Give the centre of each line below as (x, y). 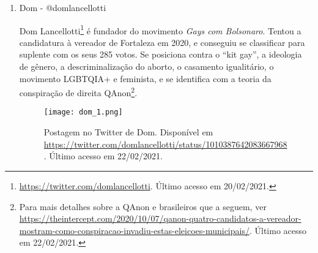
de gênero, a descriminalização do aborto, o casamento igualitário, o (146, 66)
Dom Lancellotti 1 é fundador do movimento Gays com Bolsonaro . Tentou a (160, 29)
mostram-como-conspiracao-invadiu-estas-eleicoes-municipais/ (134, 230)
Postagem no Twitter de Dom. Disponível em (128, 132)
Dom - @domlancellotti (63, 7)
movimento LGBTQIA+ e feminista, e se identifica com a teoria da (145, 78)
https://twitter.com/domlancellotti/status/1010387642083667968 (165, 144)
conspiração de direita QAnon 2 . (78, 92)
